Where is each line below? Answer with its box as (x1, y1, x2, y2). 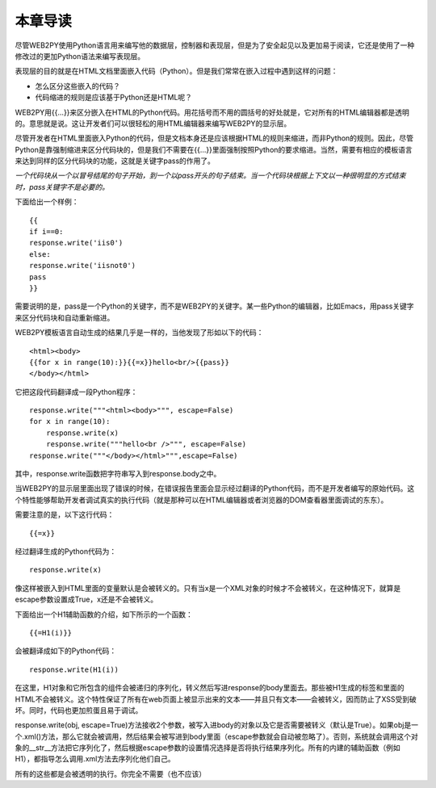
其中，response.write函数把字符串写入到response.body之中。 (15, 469, 221, 479)
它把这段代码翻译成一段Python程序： (15, 387, 138, 396)
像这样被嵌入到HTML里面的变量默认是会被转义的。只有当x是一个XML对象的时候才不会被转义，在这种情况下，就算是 (15, 583, 401, 593)
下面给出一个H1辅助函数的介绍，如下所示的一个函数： (15, 610, 194, 619)
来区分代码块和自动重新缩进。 (15, 312, 115, 322)
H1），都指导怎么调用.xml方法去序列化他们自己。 (15, 754, 175, 764)
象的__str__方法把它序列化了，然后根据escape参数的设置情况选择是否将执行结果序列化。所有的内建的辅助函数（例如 (15, 743, 401, 752)
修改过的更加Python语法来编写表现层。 (15, 51, 145, 61)
